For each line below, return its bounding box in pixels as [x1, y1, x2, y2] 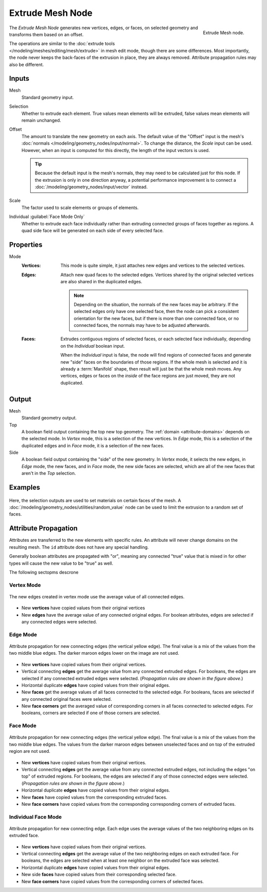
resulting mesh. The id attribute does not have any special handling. [9, 544, 149, 550]
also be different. [9, 61, 44, 67]
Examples [9, 483, 41, 492]
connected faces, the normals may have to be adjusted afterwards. [74, 322, 210, 328]
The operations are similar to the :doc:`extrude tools [9, 41, 115, 47]
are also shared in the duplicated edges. [60, 279, 142, 285]
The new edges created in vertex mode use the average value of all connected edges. [9, 593, 185, 599]
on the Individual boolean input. [60, 343, 125, 349]
